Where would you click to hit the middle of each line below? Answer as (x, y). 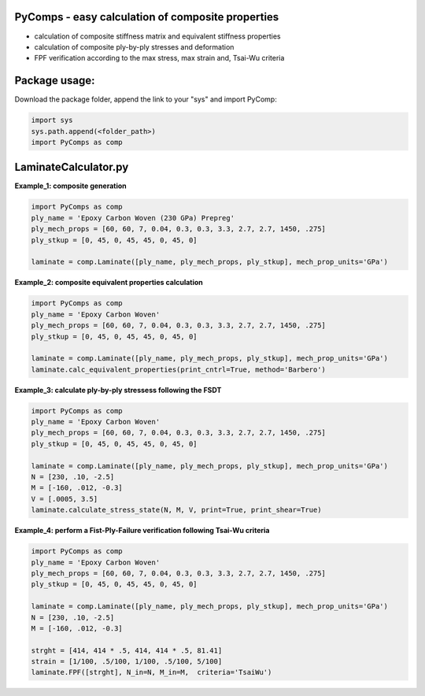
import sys (52, 120)
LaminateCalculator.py (72, 167)
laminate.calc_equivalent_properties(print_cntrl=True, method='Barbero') (179, 369)
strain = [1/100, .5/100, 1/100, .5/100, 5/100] (127, 662)
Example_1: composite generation (71, 186)
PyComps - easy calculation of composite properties (147, 17)
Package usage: (55, 81)
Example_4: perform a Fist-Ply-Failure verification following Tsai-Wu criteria (142, 531)
